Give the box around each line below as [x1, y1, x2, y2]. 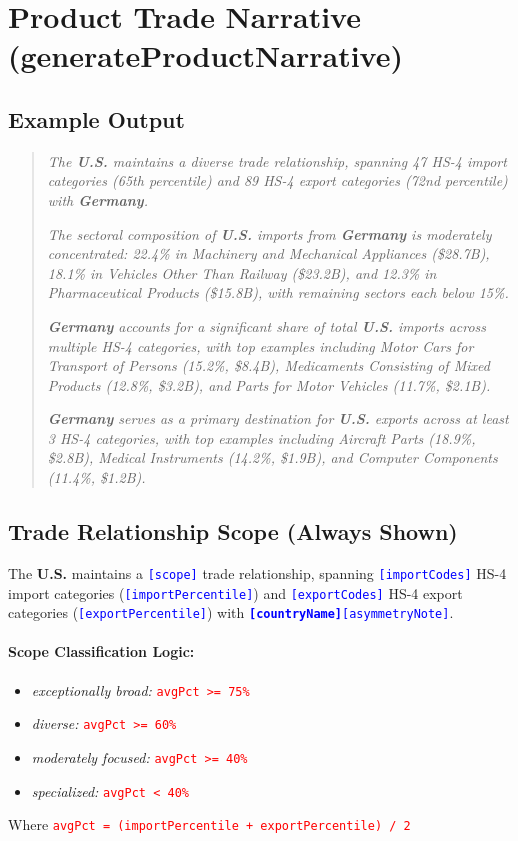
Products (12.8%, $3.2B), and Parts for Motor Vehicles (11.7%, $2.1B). [47, 374, 491, 395]
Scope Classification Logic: [8, 641, 195, 662]
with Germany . [47, 189, 148, 210]
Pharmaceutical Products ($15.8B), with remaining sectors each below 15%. [47, 282, 509, 303]
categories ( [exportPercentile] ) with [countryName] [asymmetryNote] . [8, 602, 454, 623]
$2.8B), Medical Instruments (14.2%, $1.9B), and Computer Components [47, 447, 498, 468]
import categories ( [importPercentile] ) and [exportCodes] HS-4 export [8, 582, 463, 603]
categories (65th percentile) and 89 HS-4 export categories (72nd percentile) [47, 170, 508, 191]
